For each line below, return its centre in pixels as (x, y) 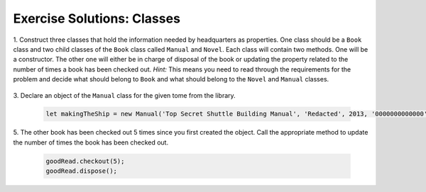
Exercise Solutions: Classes (97, 18)
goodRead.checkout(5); (85, 161)
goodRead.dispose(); (81, 171)
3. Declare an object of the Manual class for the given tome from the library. (124, 95)
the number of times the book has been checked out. (91, 142)
